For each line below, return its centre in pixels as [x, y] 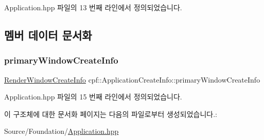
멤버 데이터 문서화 [48, 35]
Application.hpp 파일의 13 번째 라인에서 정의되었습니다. [93, 7]
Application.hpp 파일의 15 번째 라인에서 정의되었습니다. [93, 97]
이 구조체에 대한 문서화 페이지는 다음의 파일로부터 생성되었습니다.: [111, 114]
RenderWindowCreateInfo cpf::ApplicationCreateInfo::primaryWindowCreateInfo [132, 79]
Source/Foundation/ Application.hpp [61, 131]
